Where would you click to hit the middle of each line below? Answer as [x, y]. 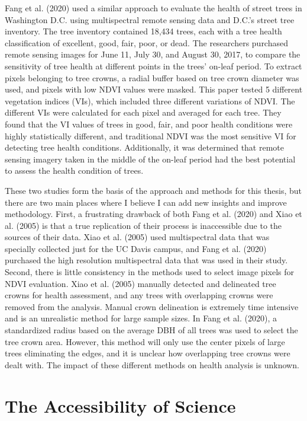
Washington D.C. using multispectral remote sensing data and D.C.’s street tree [150, 19]
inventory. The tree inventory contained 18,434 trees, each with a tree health [143, 31]
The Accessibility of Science [120, 405]
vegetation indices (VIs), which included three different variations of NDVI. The [150, 101]
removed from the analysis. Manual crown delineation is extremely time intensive [152, 306]
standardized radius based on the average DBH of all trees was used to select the [151, 330]
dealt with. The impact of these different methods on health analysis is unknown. [152, 364]
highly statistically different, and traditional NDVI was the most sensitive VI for [151, 135]
